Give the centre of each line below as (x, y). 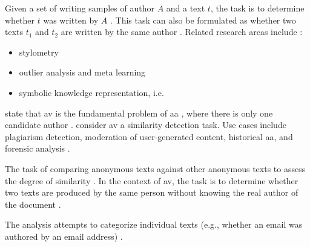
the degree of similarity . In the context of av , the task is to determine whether (152, 180)
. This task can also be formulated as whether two (203, 20)
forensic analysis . (38, 148)
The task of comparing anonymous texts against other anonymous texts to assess (155, 168)
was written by (71, 20)
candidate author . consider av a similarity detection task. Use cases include (146, 125)
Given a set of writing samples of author (80, 8)
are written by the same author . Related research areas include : (182, 32)
